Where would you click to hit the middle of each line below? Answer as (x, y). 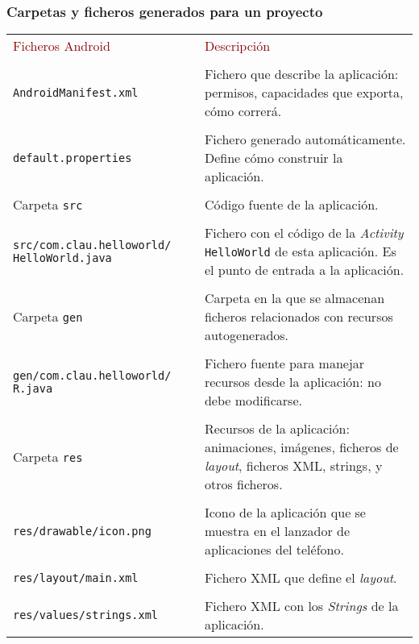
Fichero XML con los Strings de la (301, 606)
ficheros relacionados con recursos (299, 317)
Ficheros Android (62, 46)
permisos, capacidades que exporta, (304, 93)
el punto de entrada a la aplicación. (304, 270)
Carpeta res (48, 456)
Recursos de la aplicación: (277, 429)
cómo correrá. (243, 111)
